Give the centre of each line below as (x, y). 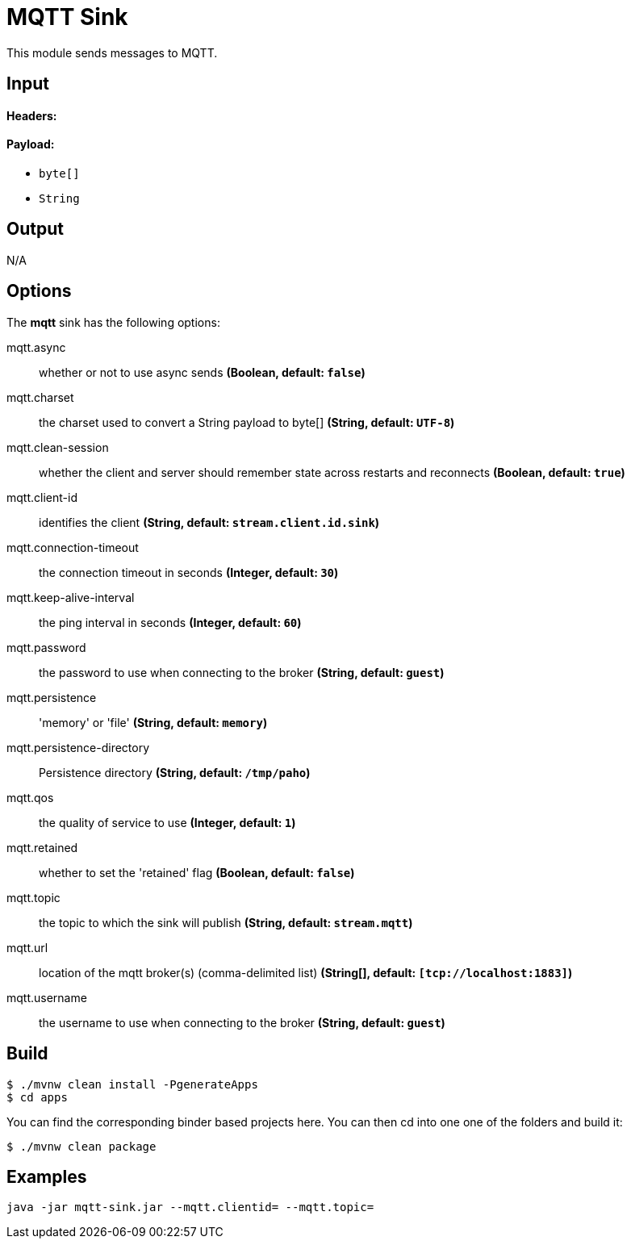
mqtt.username (47, 997)
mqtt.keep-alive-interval (71, 597)
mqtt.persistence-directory (78, 747)
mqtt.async (36, 347)
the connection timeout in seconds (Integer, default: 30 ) (189, 572)
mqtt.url (27, 947)
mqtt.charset (40, 397)
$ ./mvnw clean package (81, 1146)
